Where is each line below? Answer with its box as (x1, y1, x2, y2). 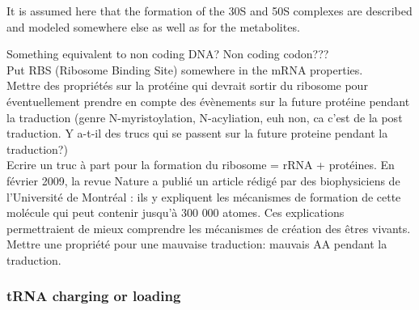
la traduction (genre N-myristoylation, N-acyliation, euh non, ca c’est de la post (6, 108, 403, 125)
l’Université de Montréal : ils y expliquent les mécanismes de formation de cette (6, 188, 401, 205)
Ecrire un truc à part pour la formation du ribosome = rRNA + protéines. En (6, 156, 395, 173)
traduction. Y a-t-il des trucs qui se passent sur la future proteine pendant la (6, 125, 388, 142)
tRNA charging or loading (6, 286, 181, 306)
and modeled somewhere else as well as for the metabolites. (6, 18, 300, 35)
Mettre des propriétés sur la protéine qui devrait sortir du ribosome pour (6, 77, 368, 94)
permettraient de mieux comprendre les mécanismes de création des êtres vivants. (6, 219, 411, 236)
